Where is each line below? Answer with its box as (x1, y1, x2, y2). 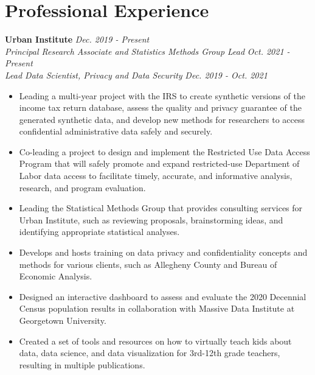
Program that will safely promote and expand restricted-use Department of (19, 157, 300, 170)
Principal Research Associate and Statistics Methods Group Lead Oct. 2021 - (5, 44, 290, 57)
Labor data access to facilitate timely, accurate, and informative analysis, (19, 169, 292, 182)
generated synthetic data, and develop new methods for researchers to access (19, 113, 305, 125)
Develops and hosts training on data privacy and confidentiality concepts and (19, 246, 308, 259)
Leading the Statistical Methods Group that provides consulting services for (19, 202, 303, 214)
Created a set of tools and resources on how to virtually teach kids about (19, 334, 292, 347)
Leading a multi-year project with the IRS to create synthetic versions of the (19, 89, 305, 102)
